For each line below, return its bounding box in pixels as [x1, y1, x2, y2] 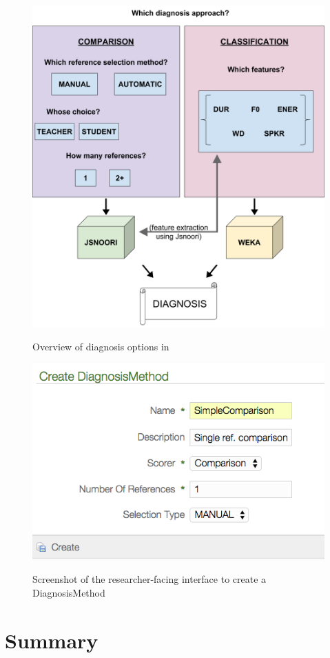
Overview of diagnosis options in [32, 339, 169, 354]
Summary [5, 626, 99, 654]
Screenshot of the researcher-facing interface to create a [32, 572, 267, 586]
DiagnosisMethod [32, 585, 105, 599]
